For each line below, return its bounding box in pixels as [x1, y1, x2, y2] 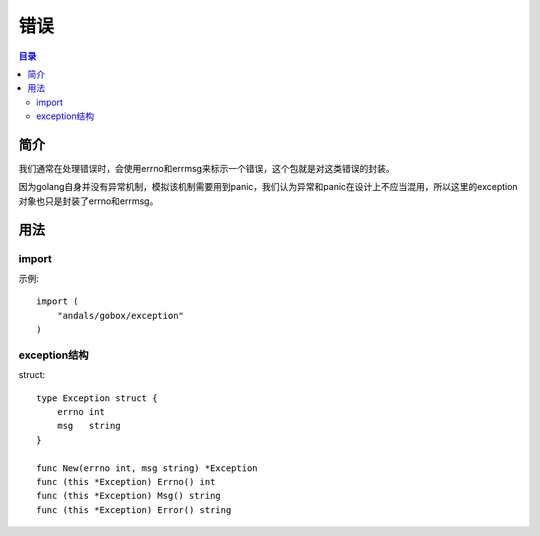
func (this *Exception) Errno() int [36, 476, 216, 487]
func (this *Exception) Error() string [36, 504, 232, 515]
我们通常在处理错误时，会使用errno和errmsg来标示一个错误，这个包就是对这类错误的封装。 [18, 163, 395, 175]
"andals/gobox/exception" [56, 310, 185, 321]
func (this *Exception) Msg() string [36, 490, 222, 502]
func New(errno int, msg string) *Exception [36, 462, 259, 474]
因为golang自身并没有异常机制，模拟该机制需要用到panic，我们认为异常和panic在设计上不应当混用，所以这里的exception [18, 181, 519, 193]
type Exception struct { [36, 392, 158, 404]
